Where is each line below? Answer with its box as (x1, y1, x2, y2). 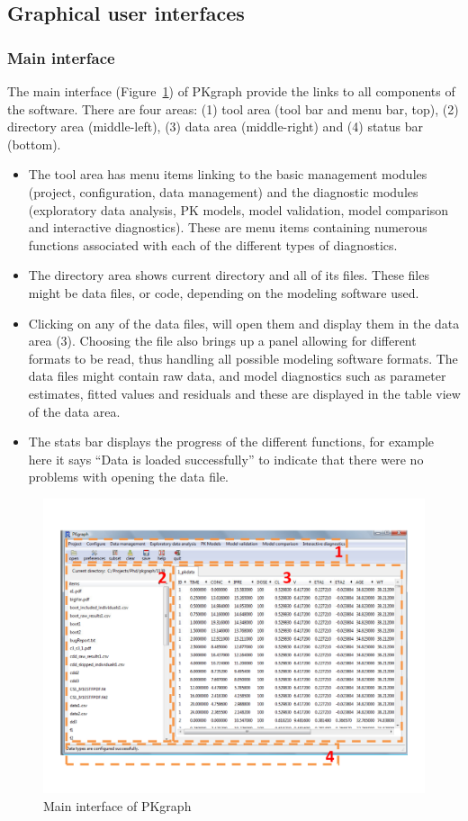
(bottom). (7, 134, 61, 153)
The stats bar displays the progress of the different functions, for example (28, 432, 435, 451)
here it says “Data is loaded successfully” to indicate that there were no (28, 449, 424, 468)
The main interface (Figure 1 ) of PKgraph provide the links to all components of (7, 82, 455, 100)
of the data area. (28, 401, 121, 420)
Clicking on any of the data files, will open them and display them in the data (28, 313, 460, 332)
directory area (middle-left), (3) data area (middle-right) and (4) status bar (7, 117, 424, 136)
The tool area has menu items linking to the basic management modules (28, 165, 427, 184)
